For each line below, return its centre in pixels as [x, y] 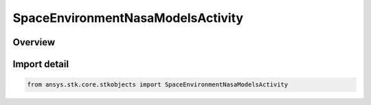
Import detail [41, 64]
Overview [34, 42]
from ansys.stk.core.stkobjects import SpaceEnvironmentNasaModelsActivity [158, 85]
